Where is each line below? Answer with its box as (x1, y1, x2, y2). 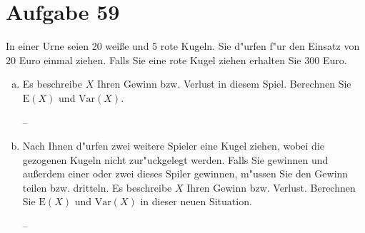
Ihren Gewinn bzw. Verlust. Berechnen (186, 180, 356, 195)
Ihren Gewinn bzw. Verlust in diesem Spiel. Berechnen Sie (96, 76, 351, 91)
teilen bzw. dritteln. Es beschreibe (22, 180, 172, 195)
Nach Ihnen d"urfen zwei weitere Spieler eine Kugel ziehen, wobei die (22, 138, 325, 153)
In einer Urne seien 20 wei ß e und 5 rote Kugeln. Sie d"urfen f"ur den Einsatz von (6, 38, 360, 53)
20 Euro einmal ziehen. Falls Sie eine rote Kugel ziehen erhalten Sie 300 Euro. (6, 52, 347, 67)
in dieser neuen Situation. (140, 194, 252, 209)
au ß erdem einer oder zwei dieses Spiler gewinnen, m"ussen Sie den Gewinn (22, 166, 349, 181)
